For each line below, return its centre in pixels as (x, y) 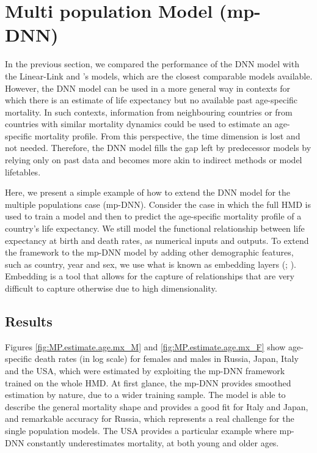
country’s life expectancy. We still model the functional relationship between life (155, 228)
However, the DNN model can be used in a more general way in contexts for (148, 88)
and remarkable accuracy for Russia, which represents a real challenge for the (150, 418)
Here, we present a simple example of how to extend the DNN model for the (148, 192)
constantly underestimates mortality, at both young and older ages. (153, 442)
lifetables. (23, 171)
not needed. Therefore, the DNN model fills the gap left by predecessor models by (158, 148)
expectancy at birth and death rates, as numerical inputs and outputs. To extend (157, 240)
